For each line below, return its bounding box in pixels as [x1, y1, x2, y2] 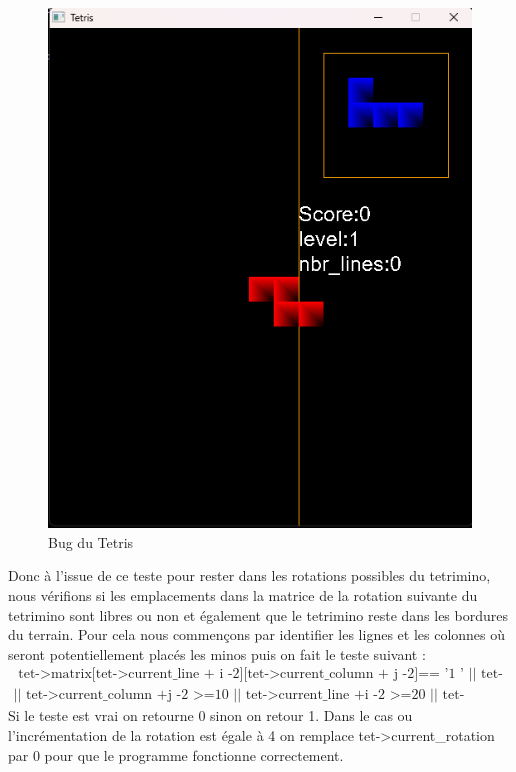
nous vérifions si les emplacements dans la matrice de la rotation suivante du [8, 585, 478, 606]
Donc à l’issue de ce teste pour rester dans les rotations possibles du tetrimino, [8, 565, 491, 586]
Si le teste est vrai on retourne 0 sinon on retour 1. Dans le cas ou [8, 705, 413, 726]
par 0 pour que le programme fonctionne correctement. [8, 744, 344, 765]
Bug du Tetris [48, 531, 134, 552]
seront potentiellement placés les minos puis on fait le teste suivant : [8, 643, 426, 664]
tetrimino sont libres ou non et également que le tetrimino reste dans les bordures [8, 604, 508, 625]
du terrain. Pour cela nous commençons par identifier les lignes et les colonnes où [8, 624, 506, 645]
